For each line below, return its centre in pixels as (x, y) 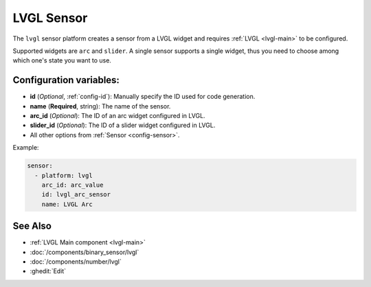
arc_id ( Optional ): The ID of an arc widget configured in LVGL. (117, 116)
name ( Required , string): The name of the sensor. (100, 106)
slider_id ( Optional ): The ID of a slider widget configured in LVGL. (123, 125)
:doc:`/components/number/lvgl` (76, 262)
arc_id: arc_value (72, 185)
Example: (26, 148)
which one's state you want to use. (62, 60)
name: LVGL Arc (67, 204)
